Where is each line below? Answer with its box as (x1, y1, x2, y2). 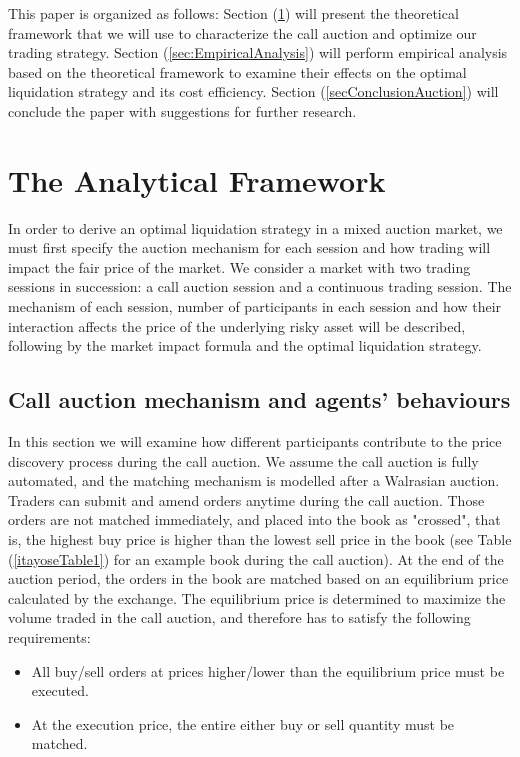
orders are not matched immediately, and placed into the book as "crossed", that (8, 509, 501, 530)
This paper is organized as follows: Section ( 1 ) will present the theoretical (8, 3, 459, 23)
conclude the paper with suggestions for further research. (8, 100, 357, 121)
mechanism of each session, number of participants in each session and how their (8, 296, 502, 317)
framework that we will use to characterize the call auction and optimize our (8, 22, 477, 43)
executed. (31, 680, 89, 701)
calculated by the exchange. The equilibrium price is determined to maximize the (8, 587, 506, 608)
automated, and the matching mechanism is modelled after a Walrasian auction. (8, 470, 500, 491)
